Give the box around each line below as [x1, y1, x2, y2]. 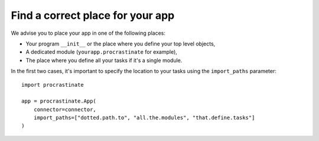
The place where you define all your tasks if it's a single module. [25, 57, 183, 64]
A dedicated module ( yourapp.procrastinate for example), [25, 48, 177, 55]
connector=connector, [33, 106, 97, 113]
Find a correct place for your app [11, 9, 175, 22]
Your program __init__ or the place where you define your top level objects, [25, 40, 216, 47]
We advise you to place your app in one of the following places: [11, 29, 165, 37]
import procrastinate [21, 81, 84, 88]
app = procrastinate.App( [21, 98, 97, 104]
